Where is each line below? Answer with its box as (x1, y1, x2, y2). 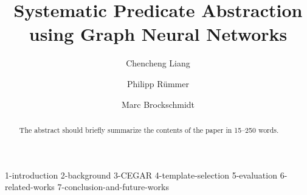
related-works (5, 180, 55, 193)
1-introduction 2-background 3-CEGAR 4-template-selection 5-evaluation (5, 168, 277, 181)
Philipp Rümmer (127, 77, 189, 90)
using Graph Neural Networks (29, 21, 288, 46)
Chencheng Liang (126, 57, 190, 69)
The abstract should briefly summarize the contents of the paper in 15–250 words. (19, 124, 279, 135)
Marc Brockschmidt (121, 97, 195, 110)
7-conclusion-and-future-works (57, 180, 169, 193)
